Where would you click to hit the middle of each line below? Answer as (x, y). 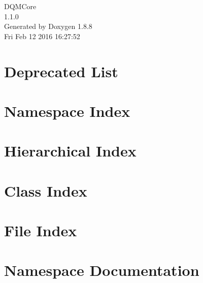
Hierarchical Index (70, 151)
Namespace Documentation (102, 270)
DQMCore (20, 6)
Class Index (46, 190)
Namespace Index (67, 111)
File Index (41, 230)
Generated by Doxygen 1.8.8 (48, 26)
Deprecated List (61, 71)
